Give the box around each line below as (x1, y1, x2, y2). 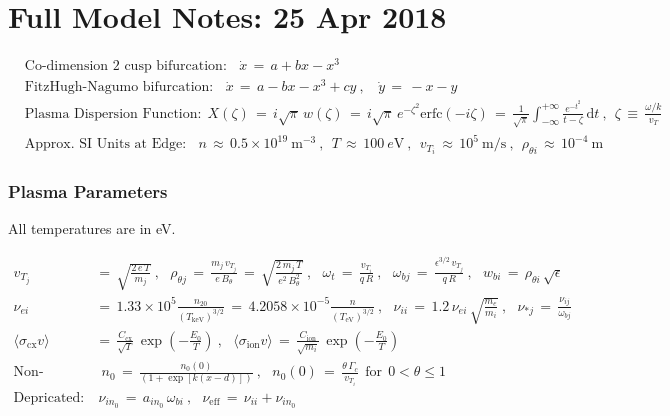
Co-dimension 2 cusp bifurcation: (24, 59, 227, 74)
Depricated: (13, 390, 85, 405)
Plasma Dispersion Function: (24, 106, 202, 121)
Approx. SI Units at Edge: (24, 137, 187, 152)
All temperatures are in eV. (8, 218, 176, 239)
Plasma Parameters (8, 179, 168, 204)
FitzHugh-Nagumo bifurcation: (24, 80, 214, 95)
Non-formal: (13, 365, 44, 380)
